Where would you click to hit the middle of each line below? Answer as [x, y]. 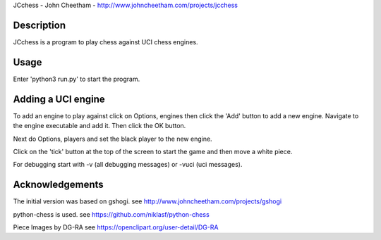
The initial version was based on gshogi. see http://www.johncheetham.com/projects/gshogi [147, 201]
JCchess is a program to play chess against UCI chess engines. [105, 42]
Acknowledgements [58, 185]
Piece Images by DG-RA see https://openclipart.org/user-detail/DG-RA [116, 227]
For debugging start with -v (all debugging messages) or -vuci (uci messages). [128, 165]
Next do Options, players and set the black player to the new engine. [113, 139]
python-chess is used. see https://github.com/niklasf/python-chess [111, 214]
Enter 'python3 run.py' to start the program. [77, 79]
